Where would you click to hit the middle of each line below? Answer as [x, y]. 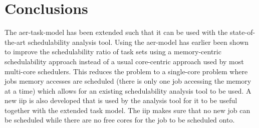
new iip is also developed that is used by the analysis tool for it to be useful [121, 100]
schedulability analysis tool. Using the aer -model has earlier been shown [138, 42]
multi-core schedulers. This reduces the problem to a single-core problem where [126, 71]
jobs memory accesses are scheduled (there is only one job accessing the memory [128, 81]
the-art [15, 42]
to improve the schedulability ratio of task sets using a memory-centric [113, 52]
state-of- [242, 32]
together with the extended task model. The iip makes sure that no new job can [127, 110]
